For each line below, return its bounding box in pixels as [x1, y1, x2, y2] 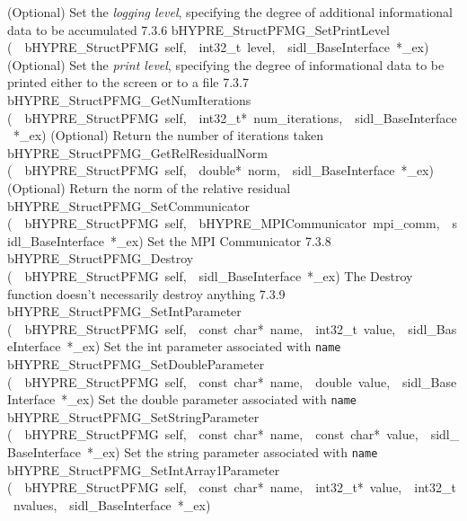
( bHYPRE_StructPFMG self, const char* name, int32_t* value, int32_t [7, 478, 456, 497]
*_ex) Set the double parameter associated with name [61, 390, 357, 409]
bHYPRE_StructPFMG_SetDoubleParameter [7, 354, 265, 373]
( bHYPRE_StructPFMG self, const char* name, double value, [7, 372, 391, 391]
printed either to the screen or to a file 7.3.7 [7, 73, 249, 92]
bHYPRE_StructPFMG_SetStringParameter [7, 407, 260, 426]
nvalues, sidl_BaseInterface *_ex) [13, 495, 211, 514]
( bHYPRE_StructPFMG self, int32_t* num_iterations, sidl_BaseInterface [7, 108, 457, 127]
